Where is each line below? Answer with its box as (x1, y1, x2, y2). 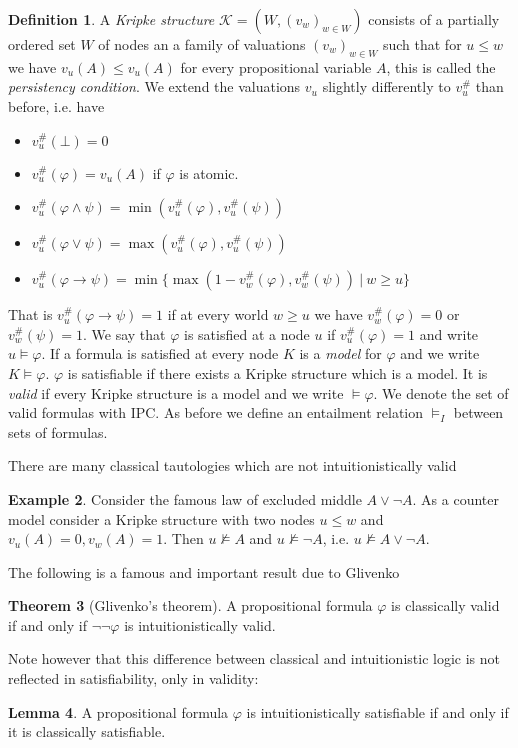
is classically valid (391, 595, 500, 616)
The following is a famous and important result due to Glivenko (8, 561, 400, 582)
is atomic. (179, 162, 239, 183)
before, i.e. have (8, 95, 105, 116)
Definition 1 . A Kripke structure (8, 9, 215, 29)
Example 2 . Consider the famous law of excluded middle (8, 488, 362, 509)
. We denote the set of (373, 382, 509, 403)
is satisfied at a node (184, 323, 310, 344)
